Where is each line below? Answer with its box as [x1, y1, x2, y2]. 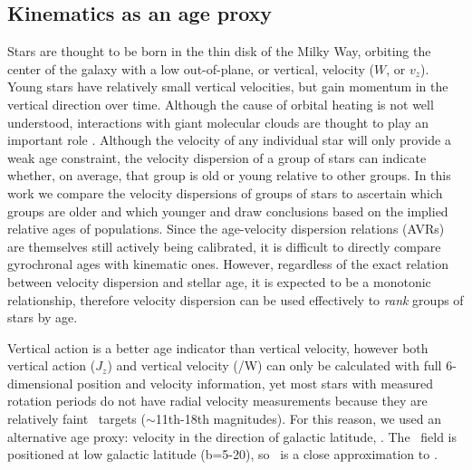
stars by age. [7, 308, 78, 327]
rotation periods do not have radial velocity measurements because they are [7, 391, 428, 410]
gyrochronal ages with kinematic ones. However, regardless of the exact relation [7, 254, 449, 273]
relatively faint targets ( [7, 409, 146, 428]
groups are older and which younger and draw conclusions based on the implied [7, 201, 448, 220]
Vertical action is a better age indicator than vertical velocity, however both [7, 338, 429, 357]
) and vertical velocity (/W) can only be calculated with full [107, 356, 442, 375]
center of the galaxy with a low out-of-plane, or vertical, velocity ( [7, 59, 374, 78]
